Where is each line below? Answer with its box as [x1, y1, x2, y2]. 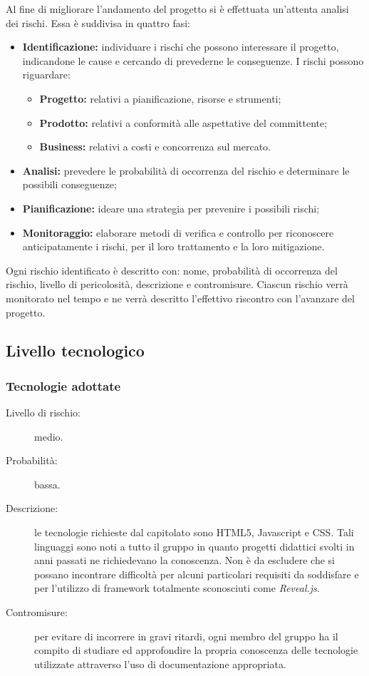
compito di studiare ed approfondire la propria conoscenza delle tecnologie [34, 642, 358, 657]
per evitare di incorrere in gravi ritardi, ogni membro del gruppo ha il [34, 628, 338, 643]
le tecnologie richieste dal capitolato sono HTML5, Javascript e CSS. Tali [34, 525, 354, 540]
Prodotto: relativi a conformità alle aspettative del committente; [39, 115, 328, 130]
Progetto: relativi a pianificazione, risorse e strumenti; [39, 91, 281, 106]
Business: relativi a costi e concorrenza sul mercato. [39, 139, 271, 154]
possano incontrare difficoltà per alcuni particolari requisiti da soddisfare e [34, 566, 359, 581]
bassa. [34, 476, 61, 491]
